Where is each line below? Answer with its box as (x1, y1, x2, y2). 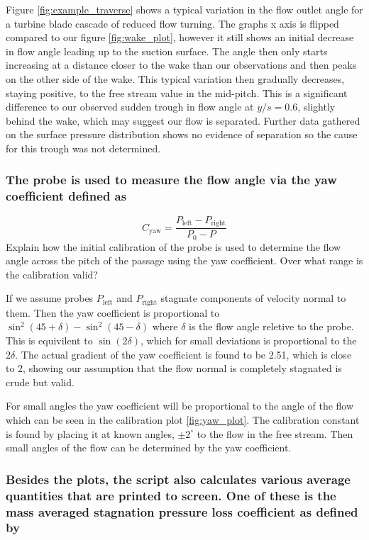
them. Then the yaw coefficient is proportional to (6, 305, 220, 320)
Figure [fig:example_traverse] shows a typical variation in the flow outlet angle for (6, 2, 363, 16)
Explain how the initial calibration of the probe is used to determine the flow (6, 239, 341, 254)
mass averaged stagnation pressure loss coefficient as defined (6, 502, 358, 520)
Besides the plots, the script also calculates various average (6, 470, 351, 488)
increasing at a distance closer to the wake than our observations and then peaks (6, 57, 357, 72)
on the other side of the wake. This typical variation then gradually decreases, (6, 71, 345, 86)
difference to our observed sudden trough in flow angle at (6, 99, 254, 114)
